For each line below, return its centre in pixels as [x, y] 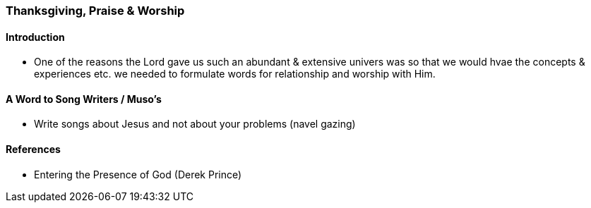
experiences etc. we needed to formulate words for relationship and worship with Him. [235, 74]
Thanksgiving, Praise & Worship [95, 11]
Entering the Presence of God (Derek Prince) [138, 174]
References [33, 149]
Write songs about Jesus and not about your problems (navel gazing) [195, 124]
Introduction [35, 37]
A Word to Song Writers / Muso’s [84, 99]
